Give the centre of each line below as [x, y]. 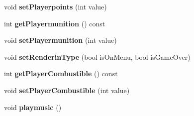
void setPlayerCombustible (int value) [67, 90]
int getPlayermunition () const [55, 23]
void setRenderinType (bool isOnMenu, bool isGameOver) [97, 57]
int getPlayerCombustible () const [61, 73]
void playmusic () [33, 107]
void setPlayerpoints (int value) [55, 6]
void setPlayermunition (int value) [60, 40]
